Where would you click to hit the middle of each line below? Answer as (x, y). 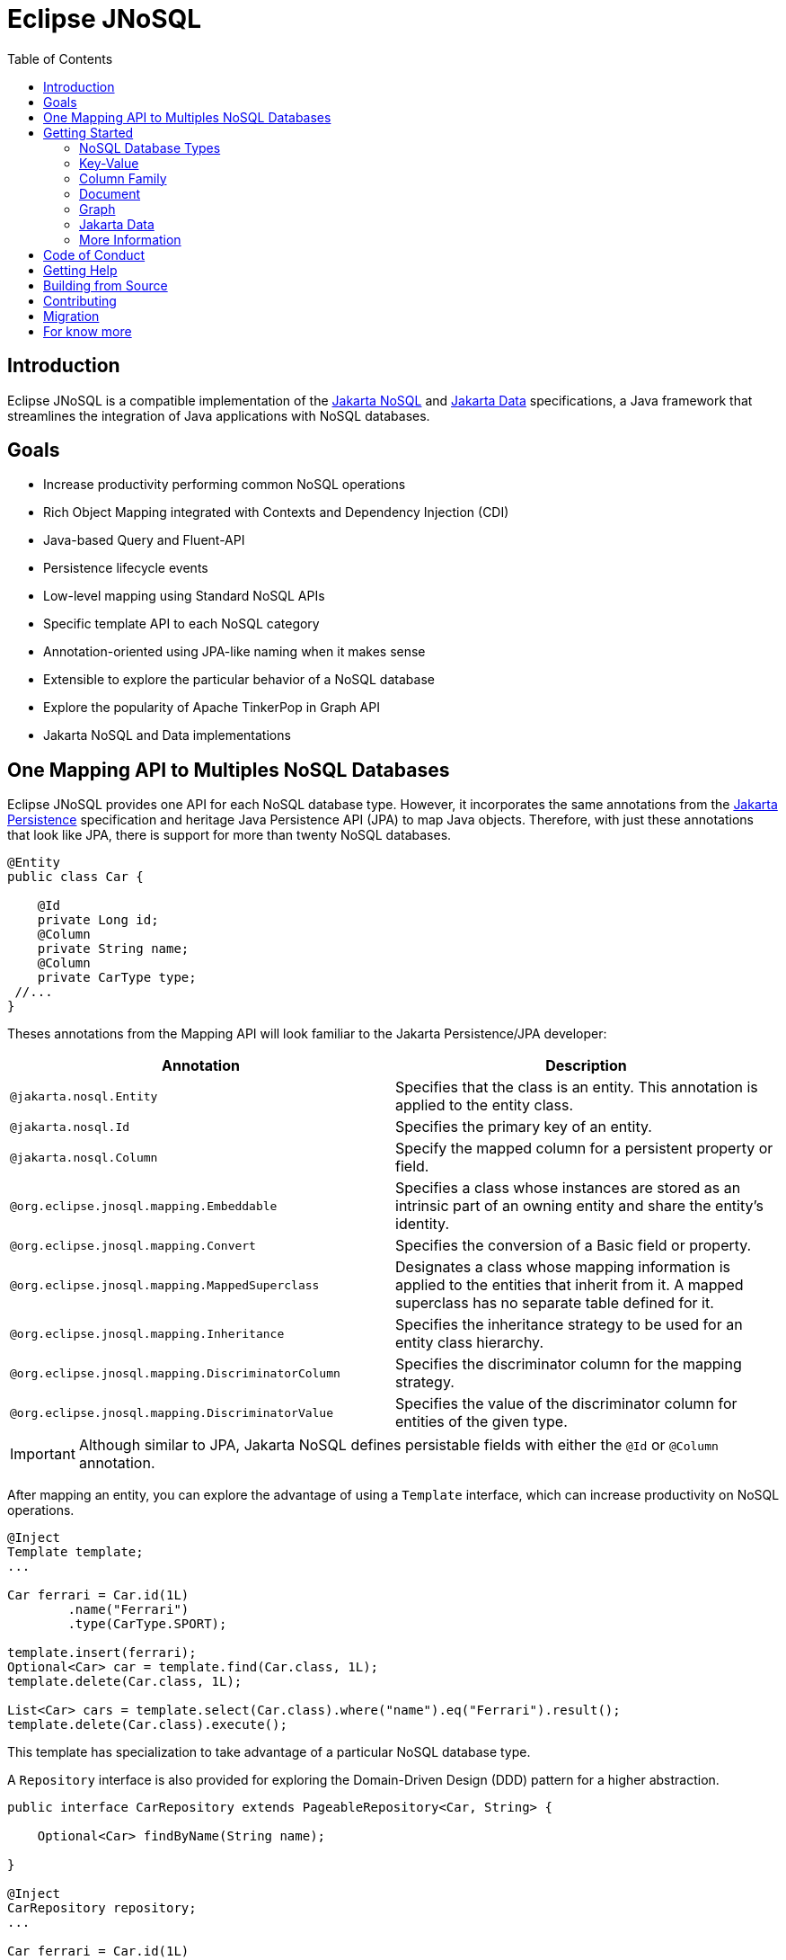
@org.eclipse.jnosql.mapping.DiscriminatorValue (172, 1412)
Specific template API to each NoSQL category (181, 624)
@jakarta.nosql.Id (70, 1127)
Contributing (80, 300)
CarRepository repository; (102, 1908)
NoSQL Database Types (150, 147)
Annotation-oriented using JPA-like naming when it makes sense (234, 652)
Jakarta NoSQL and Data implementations (167, 735)
